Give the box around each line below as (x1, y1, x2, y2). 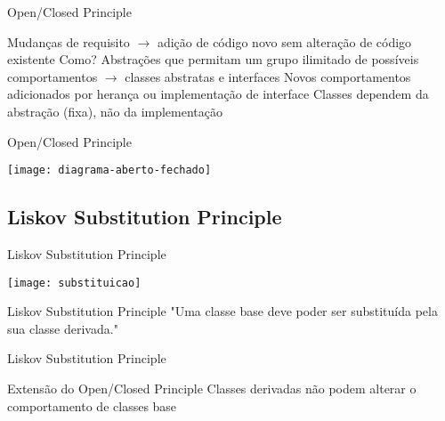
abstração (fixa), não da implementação (7, 101, 223, 120)
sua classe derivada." (7, 319, 118, 337)
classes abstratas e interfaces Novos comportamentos (125, 67, 411, 85)
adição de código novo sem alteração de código (157, 32, 412, 51)
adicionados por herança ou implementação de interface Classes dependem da (7, 85, 429, 103)
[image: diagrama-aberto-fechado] (7, 164, 212, 177)
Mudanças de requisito (7, 32, 130, 51)
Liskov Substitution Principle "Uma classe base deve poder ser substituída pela (7, 302, 438, 320)
